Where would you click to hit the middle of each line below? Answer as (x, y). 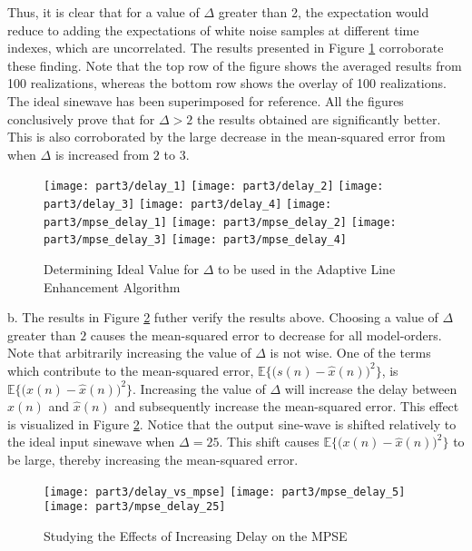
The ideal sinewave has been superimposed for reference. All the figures (206, 100)
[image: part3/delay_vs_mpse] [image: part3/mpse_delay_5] (225, 492)
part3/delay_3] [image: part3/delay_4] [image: (188, 204)
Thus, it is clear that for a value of (103, 12)
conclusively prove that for (81, 118)
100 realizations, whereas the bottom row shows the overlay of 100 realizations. (227, 83)
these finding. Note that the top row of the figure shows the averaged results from (235, 65)
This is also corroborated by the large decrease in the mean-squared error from (226, 137)
